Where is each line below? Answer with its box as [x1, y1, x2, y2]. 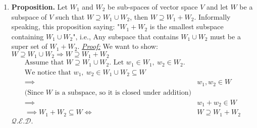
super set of [11, 41, 47, 51]
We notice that [24, 69, 71, 76]
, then [130, 11, 148, 22]
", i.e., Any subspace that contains [73, 31, 179, 41]
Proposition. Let [11, 2, 68, 12]
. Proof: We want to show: [77, 41, 158, 51]
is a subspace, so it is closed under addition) [55, 89, 191, 96]
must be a [210, 31, 241, 41]
